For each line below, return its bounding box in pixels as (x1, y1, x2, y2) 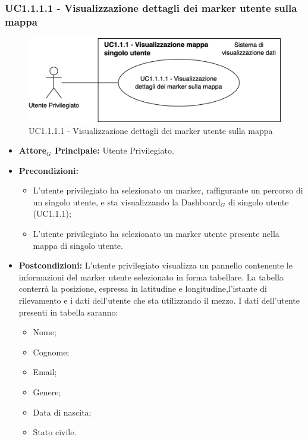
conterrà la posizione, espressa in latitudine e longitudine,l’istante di (18, 282, 267, 295)
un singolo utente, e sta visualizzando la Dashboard (33, 195, 221, 208)
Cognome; (33, 345, 70, 358)
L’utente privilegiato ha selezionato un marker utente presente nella (33, 227, 279, 240)
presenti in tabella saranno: (18, 305, 118, 318)
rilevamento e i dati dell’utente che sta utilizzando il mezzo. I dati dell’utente (18, 294, 300, 307)
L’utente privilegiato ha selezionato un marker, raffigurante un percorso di (33, 184, 303, 196)
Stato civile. (33, 426, 77, 438)
